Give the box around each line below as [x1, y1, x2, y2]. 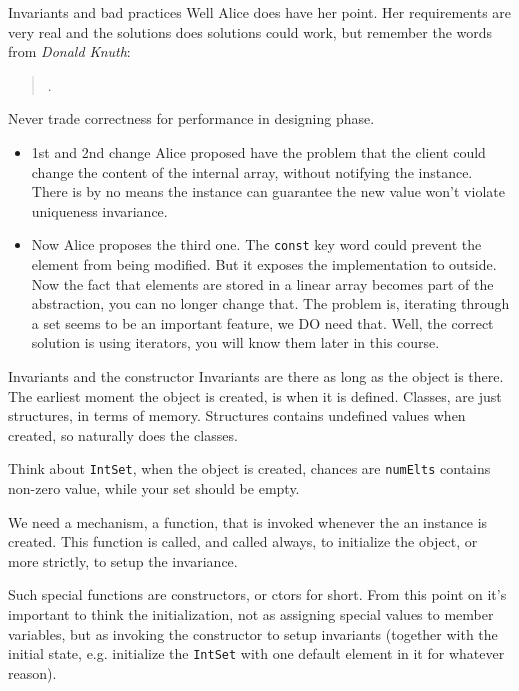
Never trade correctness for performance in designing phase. [8, 108, 375, 129]
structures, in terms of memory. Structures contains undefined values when [8, 405, 466, 426]
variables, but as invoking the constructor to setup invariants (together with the [8, 623, 498, 644]
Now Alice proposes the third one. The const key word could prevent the [31, 234, 482, 255]
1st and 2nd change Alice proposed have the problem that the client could [31, 141, 486, 162]
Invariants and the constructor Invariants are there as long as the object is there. [8, 365, 504, 386]
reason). [8, 662, 57, 683]
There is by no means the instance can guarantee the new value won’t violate [31, 181, 505, 202]
